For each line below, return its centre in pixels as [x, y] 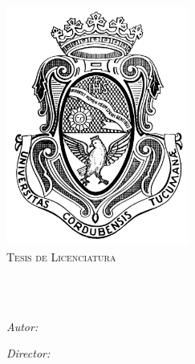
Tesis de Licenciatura [61, 257]
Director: [28, 353]
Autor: [22, 326]
